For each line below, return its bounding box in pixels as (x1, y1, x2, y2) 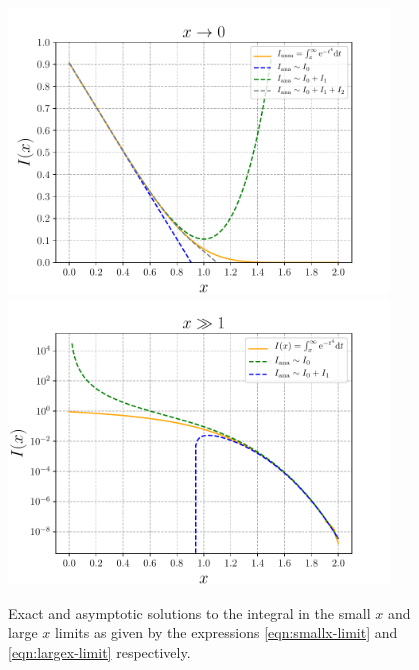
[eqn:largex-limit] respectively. (8, 641, 191, 662)
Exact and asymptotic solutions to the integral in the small (8, 602, 371, 623)
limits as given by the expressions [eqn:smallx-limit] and (54, 622, 398, 643)
